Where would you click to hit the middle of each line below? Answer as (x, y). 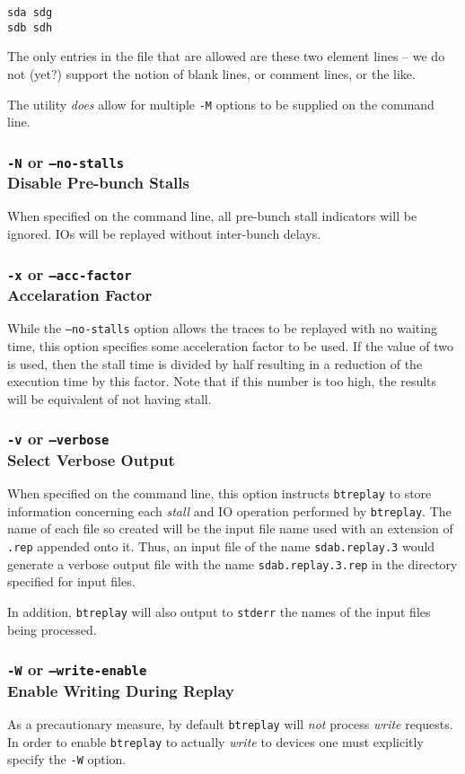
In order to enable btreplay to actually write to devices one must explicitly (215, 741)
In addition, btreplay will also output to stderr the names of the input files (219, 611)
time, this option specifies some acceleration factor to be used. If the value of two (231, 346)
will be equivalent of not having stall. (110, 398)
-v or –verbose (58, 439)
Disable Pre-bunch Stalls (98, 183)
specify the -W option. (67, 759)
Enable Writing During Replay (121, 690)
